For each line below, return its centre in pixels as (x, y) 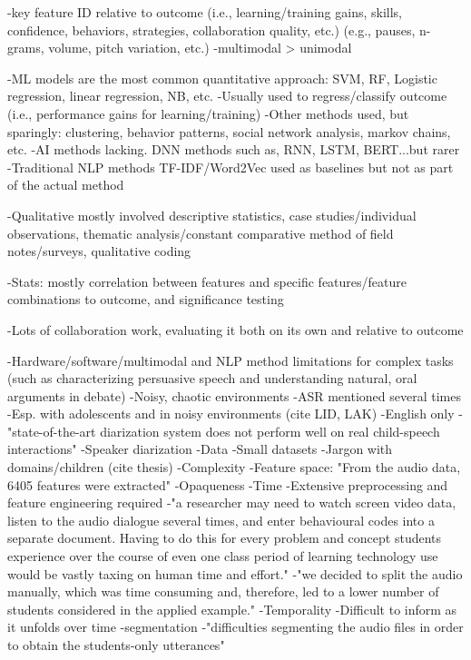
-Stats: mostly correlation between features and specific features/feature (207, 281)
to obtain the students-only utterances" (116, 645)
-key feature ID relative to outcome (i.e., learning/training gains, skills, (205, 12)
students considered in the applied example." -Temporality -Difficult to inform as (232, 609)
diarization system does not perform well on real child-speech (270, 431)
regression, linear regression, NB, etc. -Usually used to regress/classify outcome (227, 96)
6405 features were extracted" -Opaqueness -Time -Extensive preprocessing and (228, 484)
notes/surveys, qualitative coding (99, 251)
